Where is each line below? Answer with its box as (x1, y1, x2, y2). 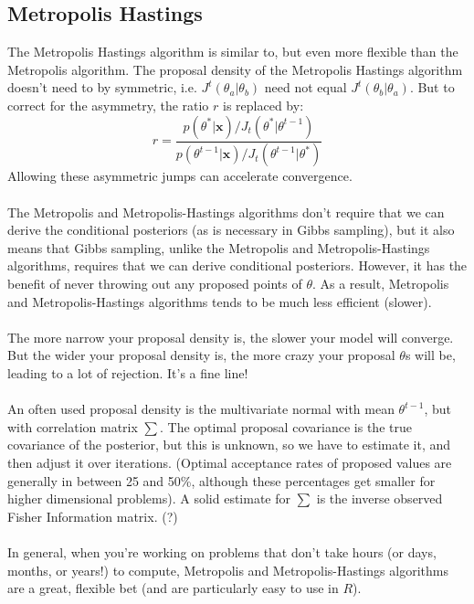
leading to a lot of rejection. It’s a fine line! (7, 363, 248, 382)
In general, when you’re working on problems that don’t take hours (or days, (7, 542, 437, 561)
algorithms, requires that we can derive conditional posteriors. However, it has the (7, 256, 468, 275)
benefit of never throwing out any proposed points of (7, 274, 302, 293)
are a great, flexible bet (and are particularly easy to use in (7, 578, 339, 598)
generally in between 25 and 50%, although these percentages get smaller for (7, 471, 436, 490)
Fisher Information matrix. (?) (7, 506, 178, 525)
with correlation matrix (7, 417, 138, 436)
